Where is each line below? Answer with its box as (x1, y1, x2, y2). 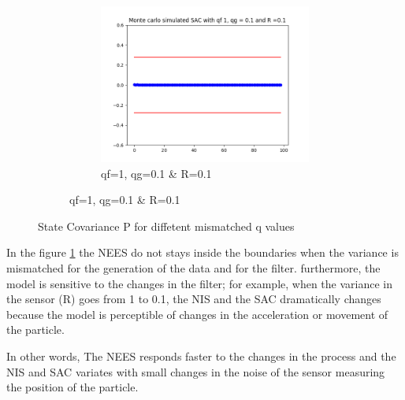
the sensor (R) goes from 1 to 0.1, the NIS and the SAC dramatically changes (6, 291, 381, 307)
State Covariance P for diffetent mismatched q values (38, 217, 295, 234)
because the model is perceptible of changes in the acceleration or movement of (6, 306, 388, 322)
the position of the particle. (6, 379, 139, 395)
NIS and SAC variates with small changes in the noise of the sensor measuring (6, 363, 385, 380)
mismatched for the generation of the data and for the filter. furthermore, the (6, 259, 381, 276)
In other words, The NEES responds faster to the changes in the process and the (6, 347, 396, 364)
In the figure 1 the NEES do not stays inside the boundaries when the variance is (6, 244, 399, 261)
